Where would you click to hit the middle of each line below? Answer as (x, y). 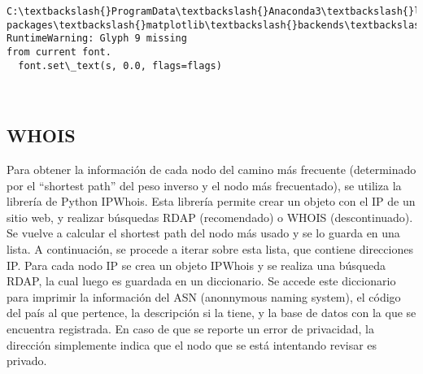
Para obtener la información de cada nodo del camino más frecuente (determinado (211, 170)
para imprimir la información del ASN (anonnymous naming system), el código (204, 296)
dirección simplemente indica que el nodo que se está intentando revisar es (192, 344)
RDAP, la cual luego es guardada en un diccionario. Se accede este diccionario (201, 281)
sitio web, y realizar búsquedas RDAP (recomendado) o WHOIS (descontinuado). (210, 217)
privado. (27, 361)
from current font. (59, 52)
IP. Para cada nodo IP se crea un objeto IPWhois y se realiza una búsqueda (196, 265)
